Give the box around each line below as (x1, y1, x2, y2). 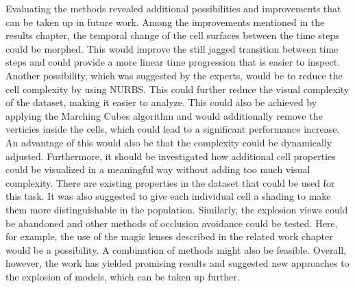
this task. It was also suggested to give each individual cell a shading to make (5, 189, 331, 203)
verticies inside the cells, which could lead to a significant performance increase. (5, 122, 340, 136)
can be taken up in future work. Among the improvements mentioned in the (5, 14, 325, 29)
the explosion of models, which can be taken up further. (5, 269, 240, 283)
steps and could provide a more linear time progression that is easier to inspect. (5, 55, 341, 69)
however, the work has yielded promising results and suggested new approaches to (5, 256, 350, 270)
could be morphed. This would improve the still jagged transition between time (5, 41, 339, 55)
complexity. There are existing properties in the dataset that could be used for (5, 175, 335, 189)
